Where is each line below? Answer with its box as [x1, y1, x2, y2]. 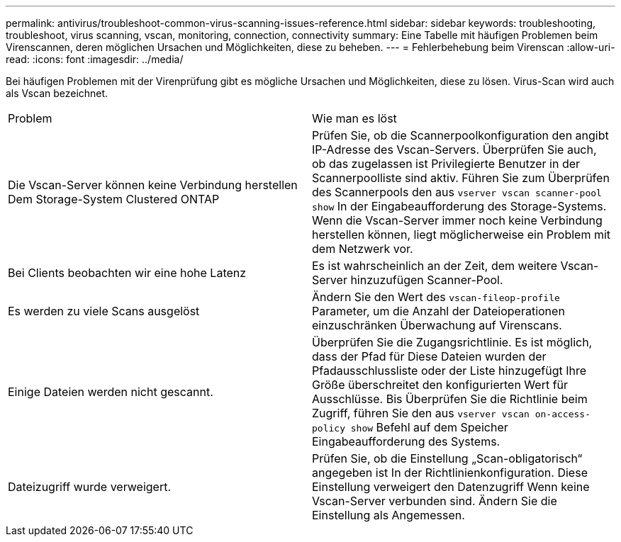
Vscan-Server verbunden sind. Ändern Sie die [312, 494, 557, 508]
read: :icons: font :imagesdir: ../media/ [6, 53, 184, 65]
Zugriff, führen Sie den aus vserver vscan [312, 406, 530, 420]
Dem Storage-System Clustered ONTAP [8, 192, 220, 206]
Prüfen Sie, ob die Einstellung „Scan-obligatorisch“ [312, 451, 583, 465]
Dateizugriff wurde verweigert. [8, 480, 172, 494]
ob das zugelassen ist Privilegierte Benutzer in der [312, 157, 581, 171]
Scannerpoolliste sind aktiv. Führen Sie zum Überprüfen [312, 171, 610, 185]
